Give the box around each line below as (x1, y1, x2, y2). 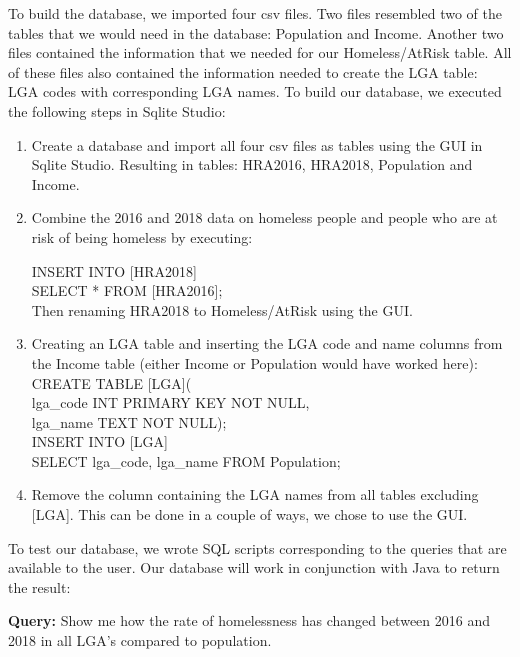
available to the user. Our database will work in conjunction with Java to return (8, 557, 500, 578)
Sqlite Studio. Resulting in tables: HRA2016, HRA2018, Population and (31, 154, 473, 175)
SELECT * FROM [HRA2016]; (31, 280, 223, 301)
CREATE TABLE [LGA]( (31, 372, 192, 393)
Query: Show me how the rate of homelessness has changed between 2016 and (8, 610, 490, 631)
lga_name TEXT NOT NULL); (31, 411, 227, 432)
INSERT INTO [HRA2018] (31, 260, 197, 281)
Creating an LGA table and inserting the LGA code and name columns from (31, 333, 503, 354)
